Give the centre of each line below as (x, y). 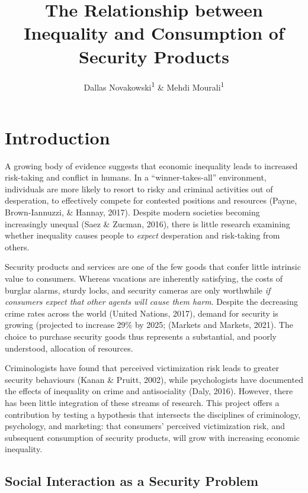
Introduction (57, 137)
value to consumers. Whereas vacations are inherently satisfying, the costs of (144, 278)
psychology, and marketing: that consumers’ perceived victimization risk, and (145, 426)
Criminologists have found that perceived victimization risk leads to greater (142, 368)
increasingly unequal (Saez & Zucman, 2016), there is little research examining (147, 223)
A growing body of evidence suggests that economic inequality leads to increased (151, 165)
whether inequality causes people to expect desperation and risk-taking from (142, 235)
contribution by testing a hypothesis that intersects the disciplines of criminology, (153, 414)
